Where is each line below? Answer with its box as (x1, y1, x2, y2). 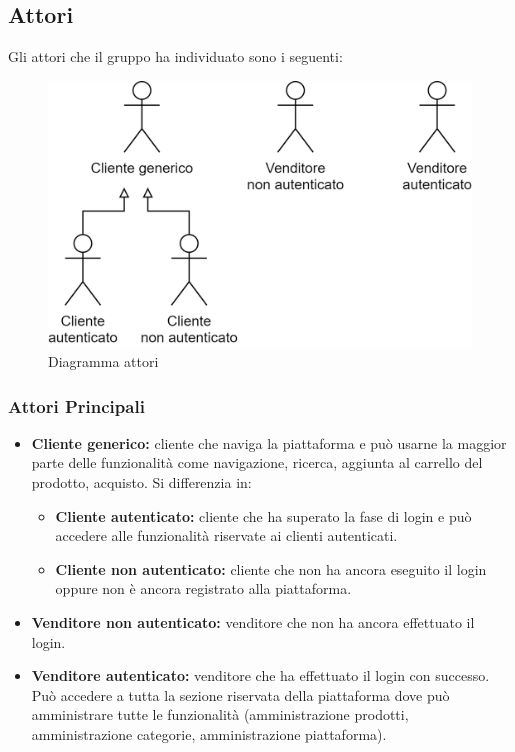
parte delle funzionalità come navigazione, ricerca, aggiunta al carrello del (31, 452, 483, 473)
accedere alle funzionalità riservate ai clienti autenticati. (55, 525, 398, 546)
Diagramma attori (48, 351, 159, 372)
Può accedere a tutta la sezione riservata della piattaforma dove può (31, 684, 450, 705)
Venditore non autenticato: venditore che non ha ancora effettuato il (31, 612, 475, 633)
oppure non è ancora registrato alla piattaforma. (55, 578, 352, 599)
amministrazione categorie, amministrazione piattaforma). (31, 723, 387, 744)
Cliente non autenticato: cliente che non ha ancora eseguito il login (55, 558, 487, 579)
